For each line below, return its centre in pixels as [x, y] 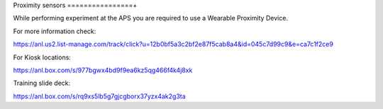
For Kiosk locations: [42, 57]
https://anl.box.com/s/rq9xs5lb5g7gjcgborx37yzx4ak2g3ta [99, 96]
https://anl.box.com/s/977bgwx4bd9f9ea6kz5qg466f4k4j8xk [103, 70]
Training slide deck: [42, 83]
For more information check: [55, 31]
